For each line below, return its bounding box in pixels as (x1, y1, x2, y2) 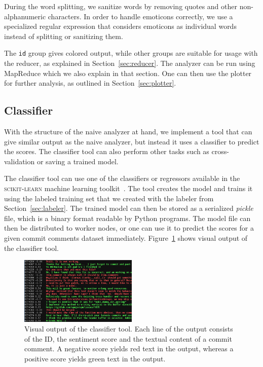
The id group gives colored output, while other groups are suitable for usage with (4, 48, 258, 58)
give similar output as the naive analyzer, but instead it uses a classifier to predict (4, 136, 259, 146)
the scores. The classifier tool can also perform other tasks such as (4, 146, 209, 157)
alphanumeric (4, 11, 46, 21)
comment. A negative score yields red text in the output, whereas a (24, 343, 234, 354)
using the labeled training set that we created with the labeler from (4, 193, 214, 203)
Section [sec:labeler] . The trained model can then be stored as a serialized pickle (4, 203, 253, 213)
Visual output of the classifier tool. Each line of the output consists (24, 323, 233, 334)
